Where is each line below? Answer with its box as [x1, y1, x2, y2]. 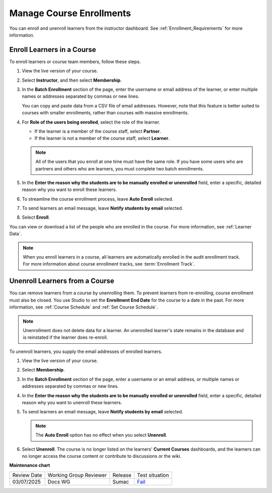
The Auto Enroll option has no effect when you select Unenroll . [35, 432, 167, 438]
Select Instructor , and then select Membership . [22, 77, 122, 83]
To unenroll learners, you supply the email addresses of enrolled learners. [9, 348, 163, 354]
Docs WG [47, 478, 71, 485]
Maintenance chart [9, 462, 50, 468]
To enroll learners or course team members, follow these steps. [9, 58, 141, 65]
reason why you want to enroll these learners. [22, 187, 117, 193]
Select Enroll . [22, 214, 50, 220]
